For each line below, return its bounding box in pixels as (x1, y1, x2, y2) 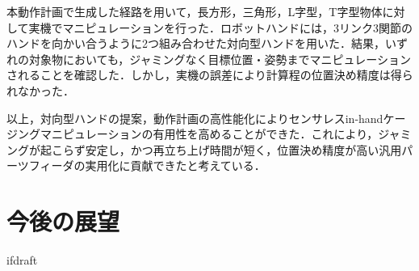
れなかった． (6, 82, 74, 99)
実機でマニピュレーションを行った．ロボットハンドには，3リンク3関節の (28, 19, 413, 36)
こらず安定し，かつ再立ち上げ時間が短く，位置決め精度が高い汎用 (51, 141, 402, 158)
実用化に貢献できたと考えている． (85, 157, 266, 174)
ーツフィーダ (6, 157, 74, 174)
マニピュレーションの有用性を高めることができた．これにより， (40, 125, 379, 142)
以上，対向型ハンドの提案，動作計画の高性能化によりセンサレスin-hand (6, 109, 383, 126)
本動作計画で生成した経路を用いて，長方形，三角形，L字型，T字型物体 (6, 3, 383, 19)
